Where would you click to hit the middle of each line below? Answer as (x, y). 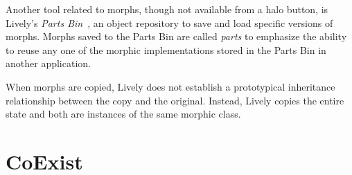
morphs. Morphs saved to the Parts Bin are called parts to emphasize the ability (176, 36)
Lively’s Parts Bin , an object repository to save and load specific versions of (169, 22)
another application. (48, 63)
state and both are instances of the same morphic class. (123, 114)
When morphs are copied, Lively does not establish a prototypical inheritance (170, 86)
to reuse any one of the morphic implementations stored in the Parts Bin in (166, 49)
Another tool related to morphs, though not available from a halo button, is (167, 9)
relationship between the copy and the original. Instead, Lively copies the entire (175, 100)
